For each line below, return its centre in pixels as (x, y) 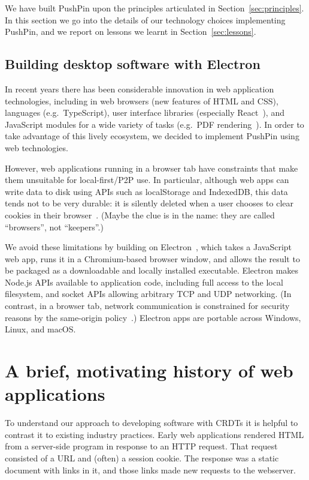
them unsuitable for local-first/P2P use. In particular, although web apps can (147, 180)
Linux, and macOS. (40, 329)
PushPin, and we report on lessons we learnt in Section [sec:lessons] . (131, 31)
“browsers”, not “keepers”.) (54, 226)
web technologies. (37, 147)
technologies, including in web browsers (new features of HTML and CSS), (142, 100)
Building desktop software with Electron (133, 64)
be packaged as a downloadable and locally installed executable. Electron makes (152, 270)
